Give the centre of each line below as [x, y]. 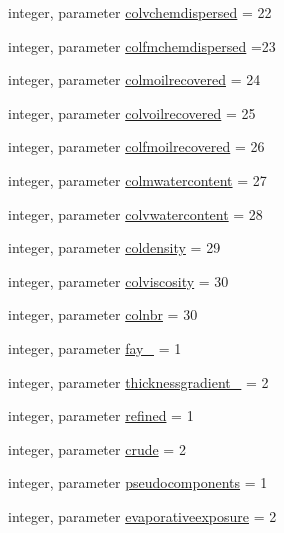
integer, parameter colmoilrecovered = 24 [134, 79]
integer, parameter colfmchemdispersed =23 [142, 45]
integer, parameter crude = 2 [97, 448]
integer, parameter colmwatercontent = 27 [137, 179]
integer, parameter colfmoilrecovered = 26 [136, 146]
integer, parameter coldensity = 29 [114, 247]
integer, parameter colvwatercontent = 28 [135, 213]
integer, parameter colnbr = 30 [103, 314]
